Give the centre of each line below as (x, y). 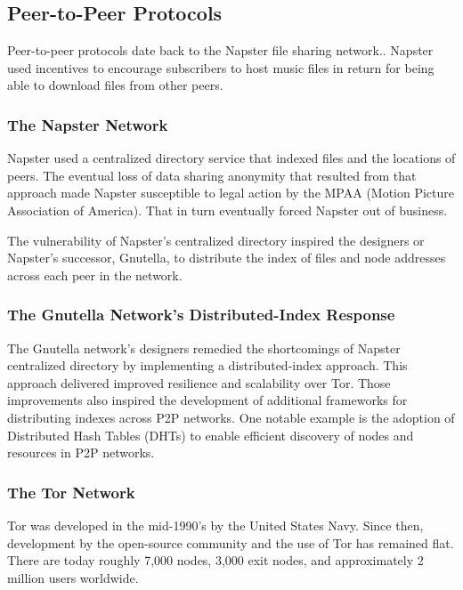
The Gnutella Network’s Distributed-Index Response (201, 315)
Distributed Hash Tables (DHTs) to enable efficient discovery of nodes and (211, 435)
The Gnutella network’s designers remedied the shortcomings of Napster (204, 348)
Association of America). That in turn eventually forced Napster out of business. (227, 210)
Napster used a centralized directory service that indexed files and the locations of (231, 158)
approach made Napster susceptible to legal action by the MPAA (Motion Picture (231, 193)
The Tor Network (71, 492)
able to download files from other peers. (115, 85)
